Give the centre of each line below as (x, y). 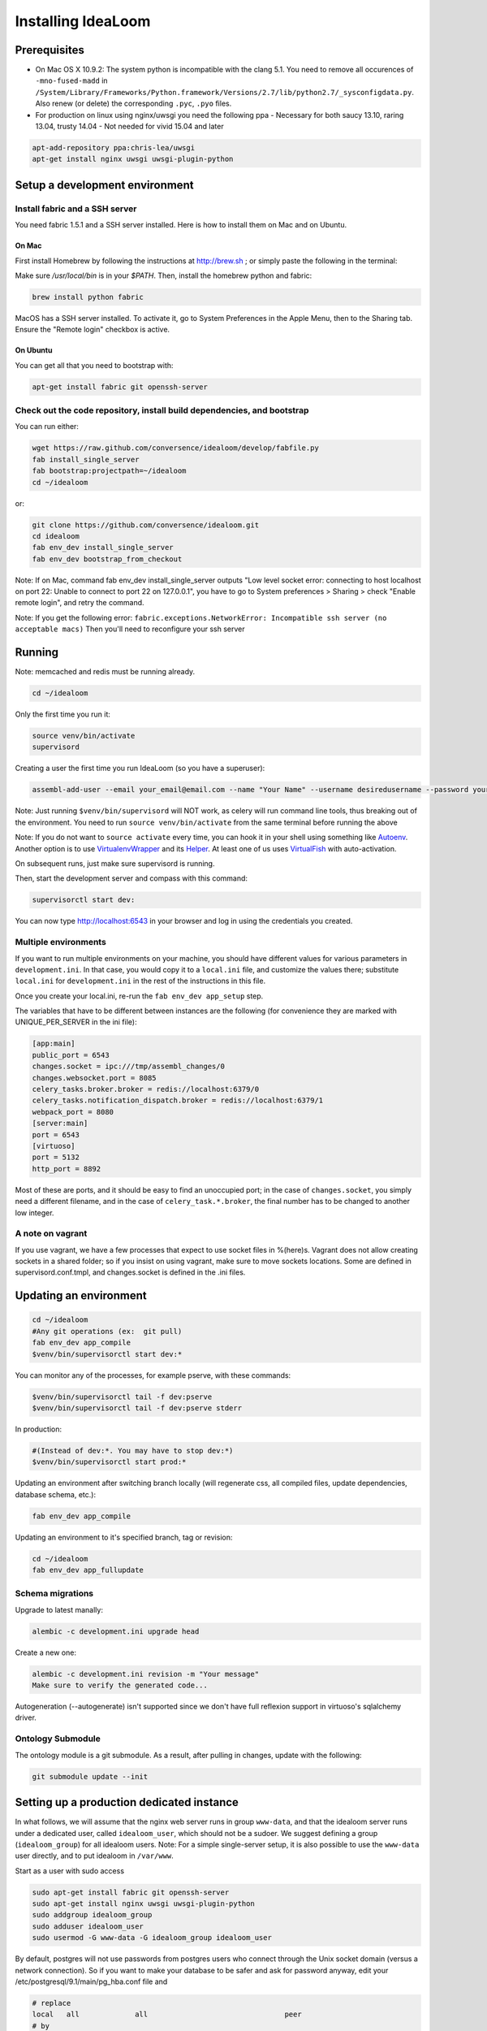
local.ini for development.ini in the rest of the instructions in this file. (140, 981)
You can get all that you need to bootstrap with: (94, 365)
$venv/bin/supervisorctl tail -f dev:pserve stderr (137, 1408)
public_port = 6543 (71, 1055)
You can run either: (47, 427)
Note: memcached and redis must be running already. (105, 672)
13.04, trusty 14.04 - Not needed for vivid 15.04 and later (129, 127)
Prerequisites (50, 50)
